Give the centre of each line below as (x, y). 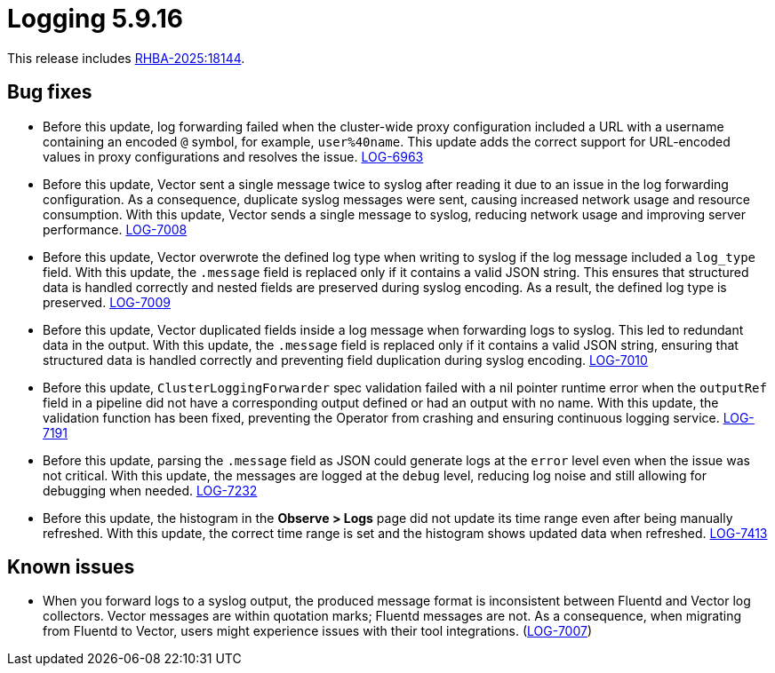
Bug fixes (50, 92)
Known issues (71, 567)
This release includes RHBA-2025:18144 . (126, 58)
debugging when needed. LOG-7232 (150, 490)
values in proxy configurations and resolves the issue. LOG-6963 (233, 156)
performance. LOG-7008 (115, 229)
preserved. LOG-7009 (107, 302)
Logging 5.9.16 (95, 19)
